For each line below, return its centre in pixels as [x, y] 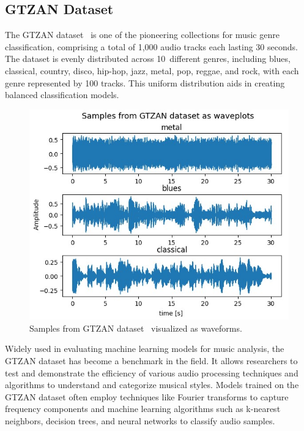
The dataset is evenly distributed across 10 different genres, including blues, [148, 59]
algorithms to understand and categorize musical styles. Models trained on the [152, 385]
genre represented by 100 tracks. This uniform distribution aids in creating [145, 82]
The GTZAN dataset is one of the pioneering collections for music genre [142, 35]
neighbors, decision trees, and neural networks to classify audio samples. [140, 421]
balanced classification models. [62, 95]
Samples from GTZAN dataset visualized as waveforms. [136, 328]
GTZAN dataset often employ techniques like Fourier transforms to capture [147, 396]
